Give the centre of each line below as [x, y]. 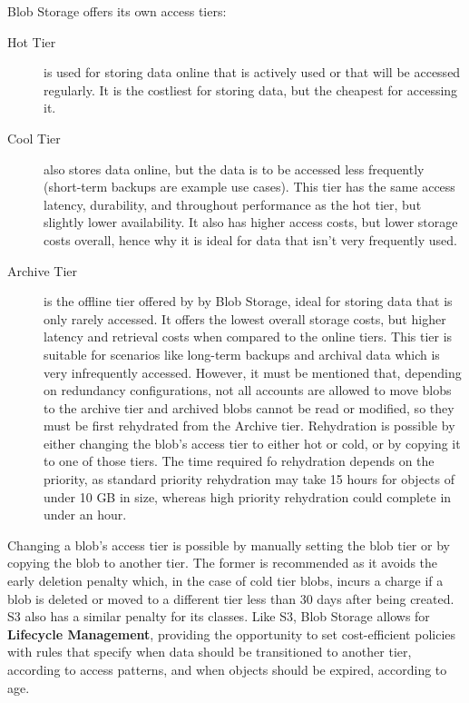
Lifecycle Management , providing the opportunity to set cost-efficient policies [232, 634]
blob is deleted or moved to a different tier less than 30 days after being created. [231, 598]
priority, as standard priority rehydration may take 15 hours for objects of [249, 479]
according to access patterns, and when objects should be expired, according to [227, 669]
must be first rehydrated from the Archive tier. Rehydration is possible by [249, 426]
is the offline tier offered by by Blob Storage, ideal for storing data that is [248, 301]
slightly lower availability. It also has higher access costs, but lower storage [251, 222]
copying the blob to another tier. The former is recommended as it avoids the [223, 563]
